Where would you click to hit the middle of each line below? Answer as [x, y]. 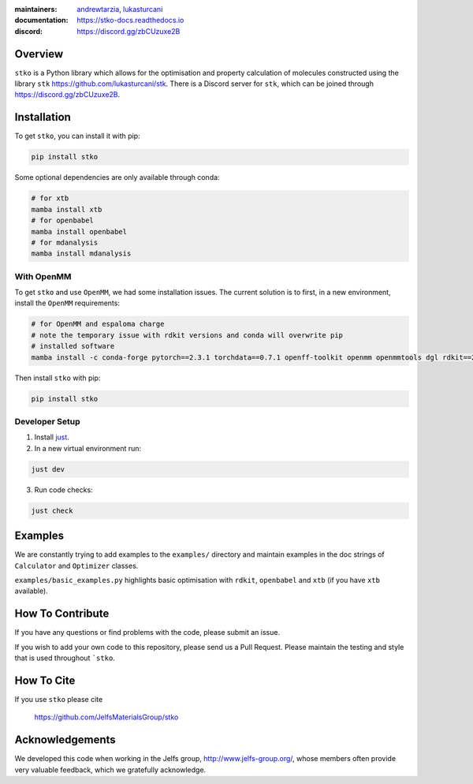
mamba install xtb [67, 209]
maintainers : [36, 9]
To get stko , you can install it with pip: [78, 136]
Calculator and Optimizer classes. [76, 566]
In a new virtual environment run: [88, 448]
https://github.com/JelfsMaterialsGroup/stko [106, 717]
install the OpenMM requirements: [67, 303]
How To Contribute [62, 614]
